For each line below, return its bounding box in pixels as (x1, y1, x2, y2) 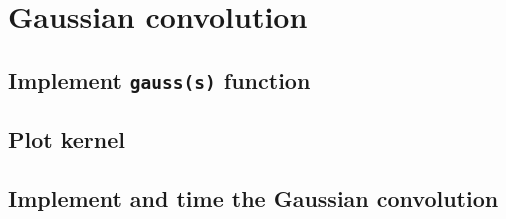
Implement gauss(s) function (8, 64, 311, 95)
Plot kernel (8, 124, 125, 155)
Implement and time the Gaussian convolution (8, 182, 499, 213)
